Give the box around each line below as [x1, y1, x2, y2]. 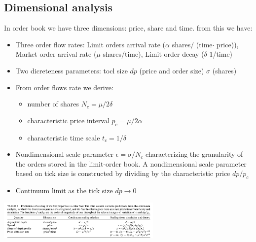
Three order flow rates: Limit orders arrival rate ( [15, 39, 166, 49]
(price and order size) [139, 65, 204, 75]
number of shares [27, 99, 79, 109]
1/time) [209, 49, 233, 59]
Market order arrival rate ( [15, 49, 97, 59]
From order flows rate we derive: [15, 82, 113, 92]
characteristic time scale [27, 132, 100, 142]
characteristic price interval [27, 115, 110, 125]
